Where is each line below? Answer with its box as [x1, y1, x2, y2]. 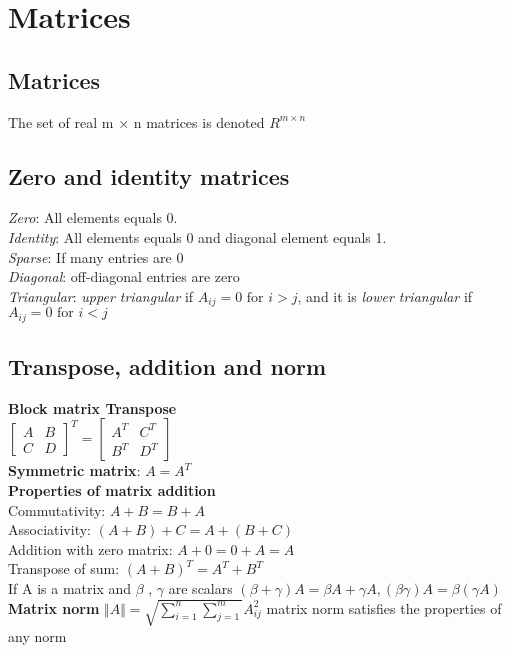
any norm [8, 625, 67, 646]
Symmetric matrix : [8, 460, 141, 481]
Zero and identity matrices [8, 160, 290, 191]
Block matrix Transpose [8, 397, 177, 418]
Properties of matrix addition [8, 480, 216, 501]
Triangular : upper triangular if [8, 285, 194, 306]
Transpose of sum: [8, 558, 120, 579]
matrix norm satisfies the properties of [266, 597, 502, 618]
